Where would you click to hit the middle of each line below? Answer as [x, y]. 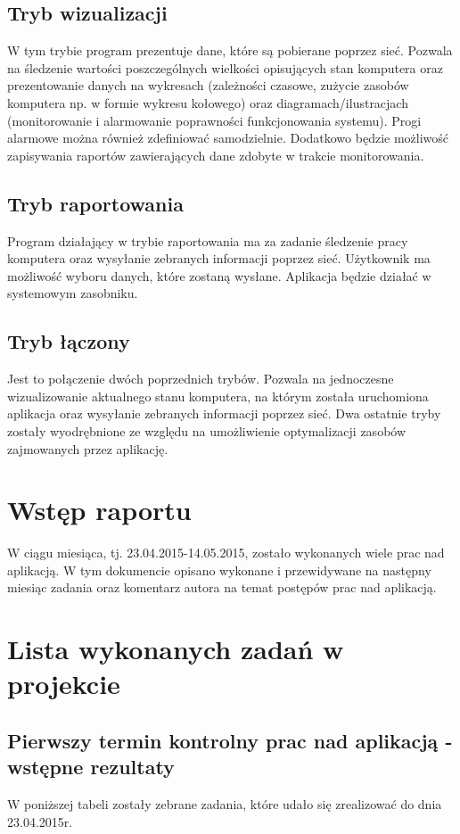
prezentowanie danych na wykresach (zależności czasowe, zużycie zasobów [208, 85]
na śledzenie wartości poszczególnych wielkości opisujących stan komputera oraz [225, 67]
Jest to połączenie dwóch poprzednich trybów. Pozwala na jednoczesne [201, 379]
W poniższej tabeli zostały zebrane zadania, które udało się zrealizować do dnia [225, 804]
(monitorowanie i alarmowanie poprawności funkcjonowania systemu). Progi [214, 120]
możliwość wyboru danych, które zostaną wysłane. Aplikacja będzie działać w [219, 275]
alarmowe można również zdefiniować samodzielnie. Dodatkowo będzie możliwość [228, 138]
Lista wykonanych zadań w [176, 649]
